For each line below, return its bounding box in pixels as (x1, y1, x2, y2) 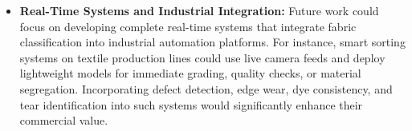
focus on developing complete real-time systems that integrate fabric (19, 18, 357, 34)
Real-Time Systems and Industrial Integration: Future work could (19, 2, 379, 18)
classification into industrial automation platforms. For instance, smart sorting (19, 34, 406, 50)
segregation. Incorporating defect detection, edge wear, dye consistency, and (19, 80, 393, 97)
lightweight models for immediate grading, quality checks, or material (19, 65, 361, 81)
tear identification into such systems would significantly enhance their (19, 96, 363, 113)
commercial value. (19, 112, 108, 129)
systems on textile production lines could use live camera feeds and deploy (19, 49, 385, 65)
